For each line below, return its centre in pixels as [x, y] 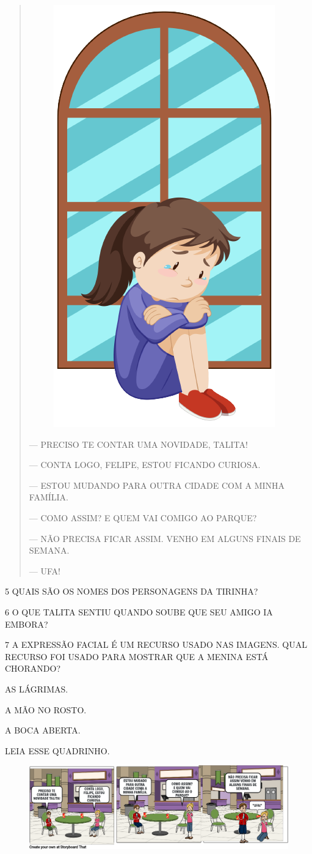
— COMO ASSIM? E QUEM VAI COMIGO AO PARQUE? [143, 517]
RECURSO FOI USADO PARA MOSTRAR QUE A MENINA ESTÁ [137, 656]
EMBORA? [27, 624]
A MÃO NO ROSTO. [46, 709]
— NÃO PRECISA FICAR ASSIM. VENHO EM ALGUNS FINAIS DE [165, 538]
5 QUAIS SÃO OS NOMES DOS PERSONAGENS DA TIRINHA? [132, 591]
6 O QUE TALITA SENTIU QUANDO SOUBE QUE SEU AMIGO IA [139, 611]
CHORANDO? [33, 668]
